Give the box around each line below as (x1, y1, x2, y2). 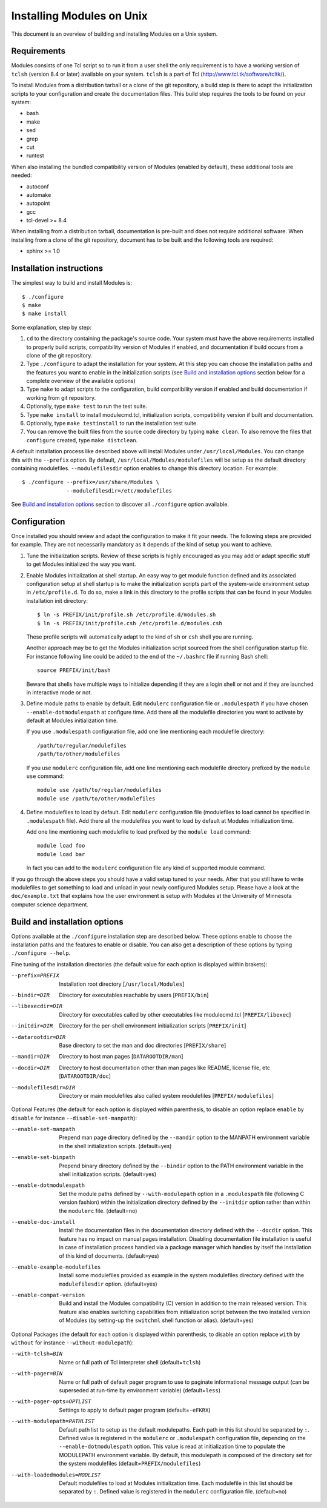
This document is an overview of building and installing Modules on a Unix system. (11, 30, 218, 38)
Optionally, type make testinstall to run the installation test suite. (26, 420, 198, 427)
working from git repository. (26, 394, 96, 401)
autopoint (26, 200, 51, 207)
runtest (26, 152, 45, 159)
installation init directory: (26, 597, 88, 604)
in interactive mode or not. (26, 688, 92, 696)
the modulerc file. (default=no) (59, 1207, 137, 1214)
